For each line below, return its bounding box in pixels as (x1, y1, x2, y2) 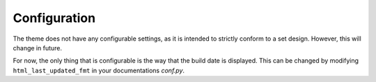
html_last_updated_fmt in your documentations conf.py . (13, 66, 185, 74)
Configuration (13, 10, 96, 25)
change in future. (13, 43, 63, 52)
